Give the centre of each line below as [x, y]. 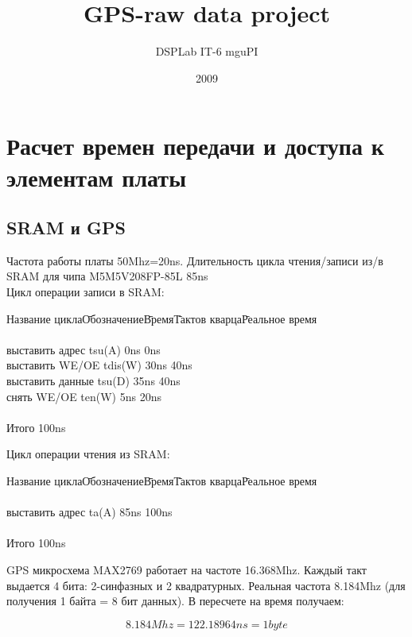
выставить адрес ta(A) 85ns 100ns [89, 512]
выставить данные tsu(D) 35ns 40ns [93, 381]
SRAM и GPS [66, 228]
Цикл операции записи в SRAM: [86, 292]
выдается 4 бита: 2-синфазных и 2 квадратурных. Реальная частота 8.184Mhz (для [206, 585]
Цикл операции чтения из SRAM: [88, 454]
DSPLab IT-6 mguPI [207, 51]
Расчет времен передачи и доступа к [195, 146]
